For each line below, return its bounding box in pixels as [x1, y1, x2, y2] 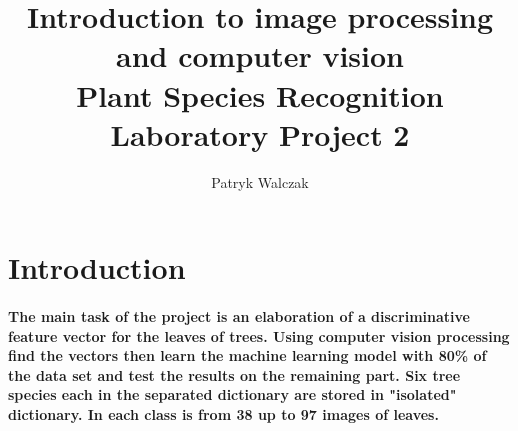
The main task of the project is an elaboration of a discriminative [8, 306, 470, 327]
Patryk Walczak [211, 171, 309, 192]
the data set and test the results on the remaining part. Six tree [8, 364, 461, 385]
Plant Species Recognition [76, 74, 444, 115]
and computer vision [115, 35, 404, 76]
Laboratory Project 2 [110, 113, 410, 154]
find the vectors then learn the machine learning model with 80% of [8, 345, 487, 366]
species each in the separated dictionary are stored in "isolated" [8, 384, 457, 405]
